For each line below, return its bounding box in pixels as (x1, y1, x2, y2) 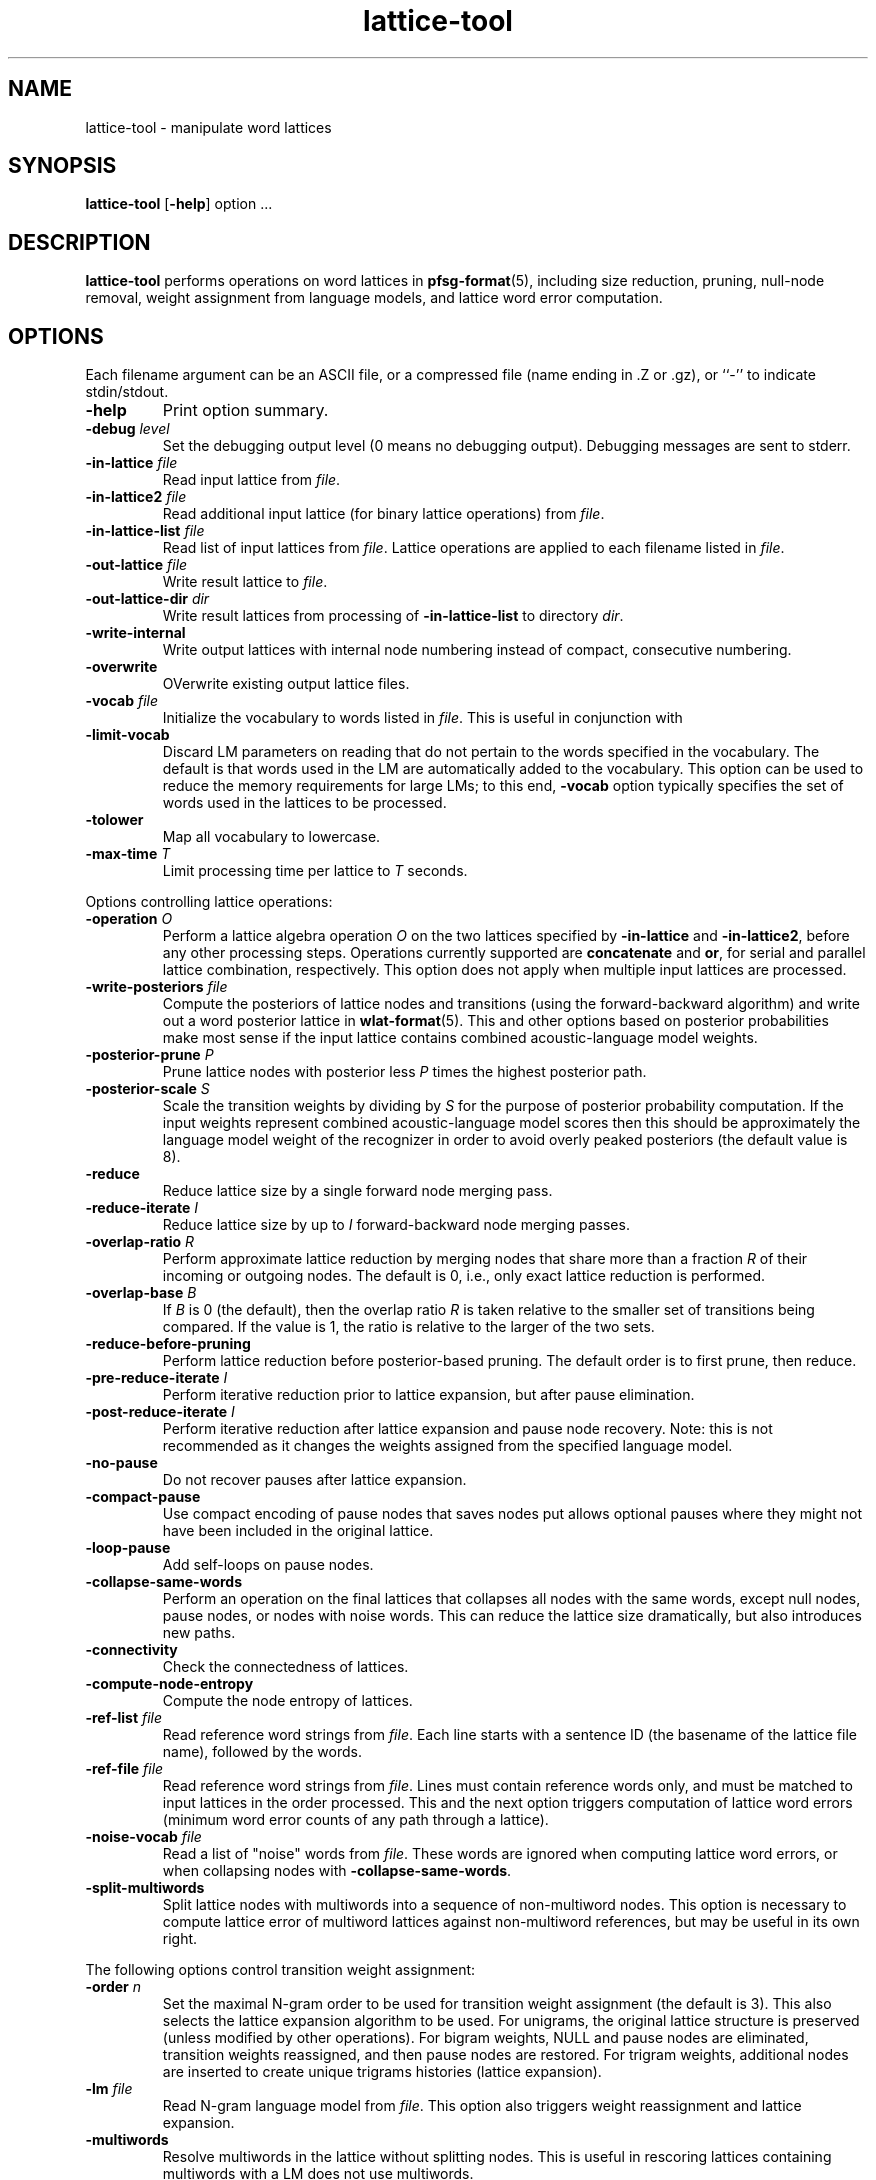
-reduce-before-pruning (85, 1335, 251, 1353)
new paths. (162, 1624, 236, 1642)
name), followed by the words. (162, 1743, 362, 1761)
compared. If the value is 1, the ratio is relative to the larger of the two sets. (162, 1318, 655, 1336)
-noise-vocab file (85, 1828, 202, 1846)
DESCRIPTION (8, 229, 151, 255)
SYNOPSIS (8, 153, 117, 179)
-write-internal (85, 624, 186, 642)
